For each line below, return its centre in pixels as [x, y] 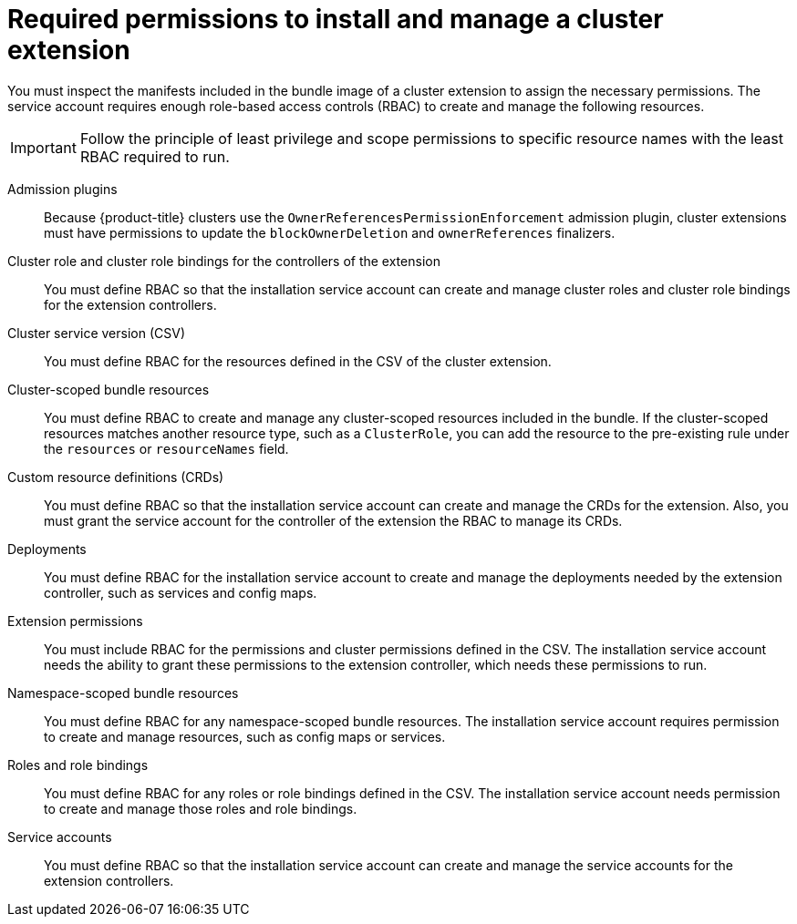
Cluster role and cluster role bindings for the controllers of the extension [224, 261]
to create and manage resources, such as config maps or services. [245, 736]
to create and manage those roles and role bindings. [201, 808]
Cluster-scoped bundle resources [109, 389]
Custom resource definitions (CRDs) [116, 477]
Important [43, 147]
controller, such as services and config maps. [181, 592]
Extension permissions [75, 621]
